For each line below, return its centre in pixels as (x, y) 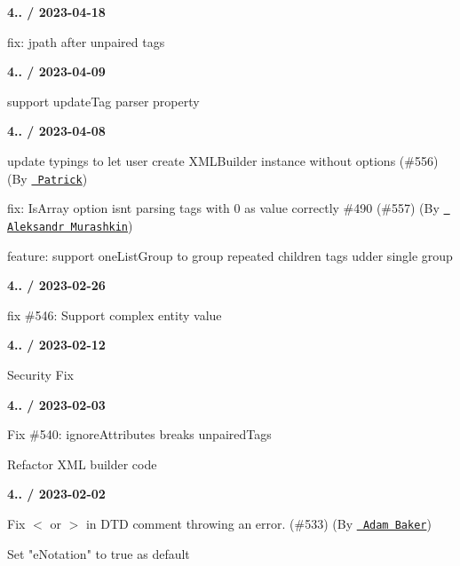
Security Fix (40, 374)
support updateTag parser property (103, 101)
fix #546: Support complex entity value (115, 314)
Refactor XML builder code (82, 464)
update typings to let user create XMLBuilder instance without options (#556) (223, 160)
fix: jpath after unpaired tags (86, 41)
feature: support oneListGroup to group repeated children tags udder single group (230, 255)
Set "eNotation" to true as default (99, 553)
